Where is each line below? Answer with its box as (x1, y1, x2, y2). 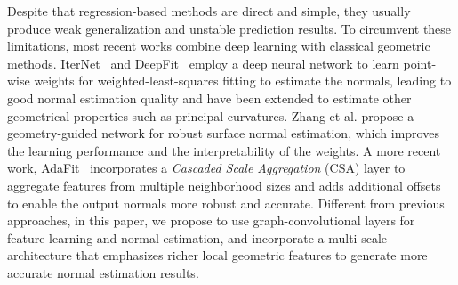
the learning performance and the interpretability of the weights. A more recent (7, 141, 441, 159)
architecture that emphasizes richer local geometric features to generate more (7, 246, 428, 265)
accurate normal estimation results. (7, 263, 199, 281)
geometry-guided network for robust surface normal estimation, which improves (7, 124, 439, 142)
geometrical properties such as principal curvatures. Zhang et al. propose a (7, 106, 414, 125)
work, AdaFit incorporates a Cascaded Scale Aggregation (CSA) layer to (7, 159, 406, 177)
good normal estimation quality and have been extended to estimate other (7, 88, 412, 107)
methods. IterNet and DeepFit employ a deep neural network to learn (7, 53, 399, 72)
